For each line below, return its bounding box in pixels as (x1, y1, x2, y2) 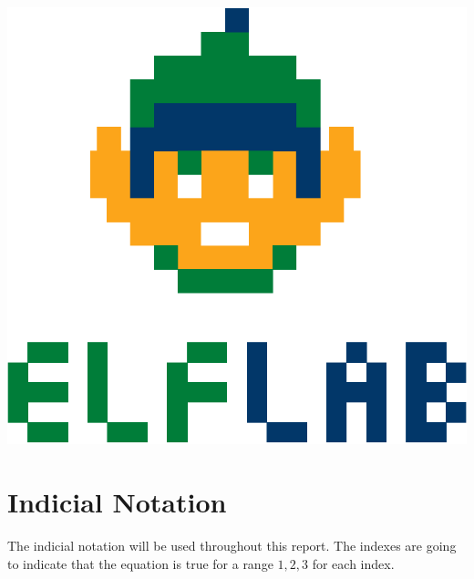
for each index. (312, 553, 395, 573)
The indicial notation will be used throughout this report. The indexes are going (7, 536, 457, 555)
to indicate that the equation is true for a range (7, 553, 273, 573)
